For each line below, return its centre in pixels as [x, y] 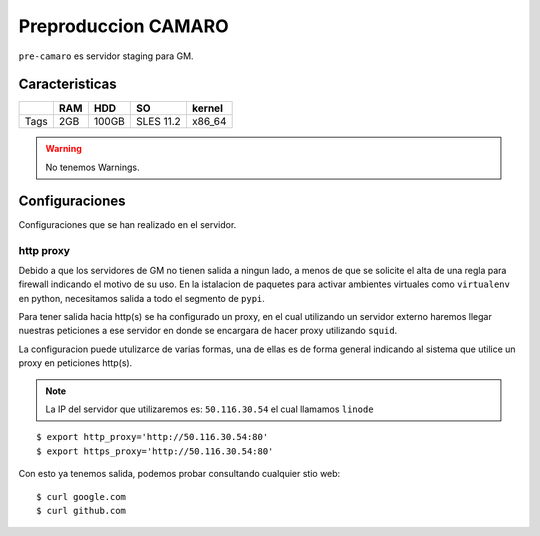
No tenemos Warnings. [92, 167]
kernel [207, 108]
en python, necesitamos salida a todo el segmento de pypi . [141, 298]
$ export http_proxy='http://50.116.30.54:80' [152, 437]
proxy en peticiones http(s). [75, 363]
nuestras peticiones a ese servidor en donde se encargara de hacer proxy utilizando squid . [208, 331]
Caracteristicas [67, 84]
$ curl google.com [81, 496]
